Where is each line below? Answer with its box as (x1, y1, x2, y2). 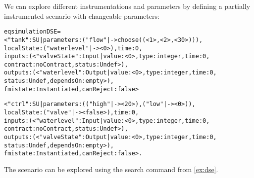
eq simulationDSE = (4, 28, 61, 36)
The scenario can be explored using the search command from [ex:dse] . (4, 164, 218, 175)
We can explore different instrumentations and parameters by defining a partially (4, 1, 251, 11)
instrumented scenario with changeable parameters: (4, 10, 159, 21)
